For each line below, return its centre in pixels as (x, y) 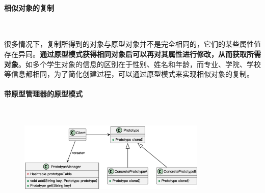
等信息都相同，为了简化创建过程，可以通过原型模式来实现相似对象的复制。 (129, 74)
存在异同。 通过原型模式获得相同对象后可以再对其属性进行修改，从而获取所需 (132, 54)
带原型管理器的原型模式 (43, 94)
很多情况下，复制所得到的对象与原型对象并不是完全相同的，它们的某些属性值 (132, 44)
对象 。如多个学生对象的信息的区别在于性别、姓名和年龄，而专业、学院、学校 (132, 64)
